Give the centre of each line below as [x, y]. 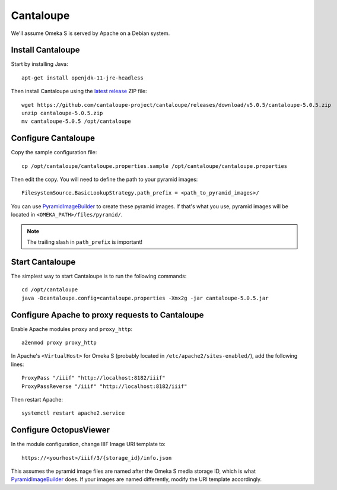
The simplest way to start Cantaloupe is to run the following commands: [99, 276]
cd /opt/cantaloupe [50, 290]
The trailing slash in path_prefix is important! [85, 242]
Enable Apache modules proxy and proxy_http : [72, 329]
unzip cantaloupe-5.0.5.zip [62, 113]
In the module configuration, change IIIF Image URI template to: [88, 444]
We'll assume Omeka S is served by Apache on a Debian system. [90, 33]
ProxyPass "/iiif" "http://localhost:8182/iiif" [93, 378]
